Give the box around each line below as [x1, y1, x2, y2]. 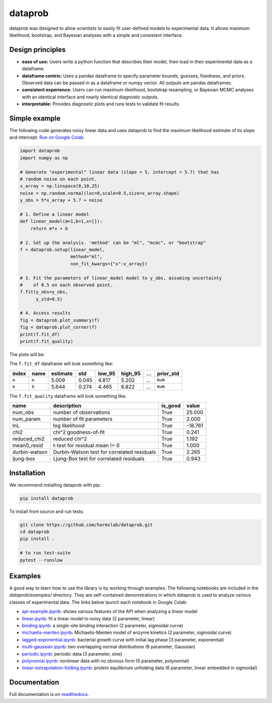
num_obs [12, 409, 34, 416]
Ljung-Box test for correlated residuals [53, 455, 145, 462]
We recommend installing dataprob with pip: [9, 482, 101, 488]
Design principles [9, 45, 66, 54]
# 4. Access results [20, 310, 71, 316]
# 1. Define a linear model [20, 211, 89, 217]
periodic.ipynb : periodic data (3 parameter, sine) [22, 651, 122, 657]
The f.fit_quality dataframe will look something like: [9, 393, 127, 399]
